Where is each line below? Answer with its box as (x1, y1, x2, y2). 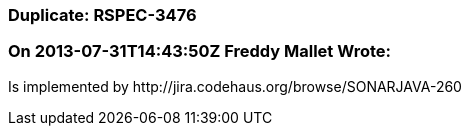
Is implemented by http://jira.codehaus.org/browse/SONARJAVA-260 (8, 77, 462, 95)
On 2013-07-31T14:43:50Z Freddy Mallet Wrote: (8, 41, 391, 62)
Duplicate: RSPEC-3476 (8, 5, 197, 25)
